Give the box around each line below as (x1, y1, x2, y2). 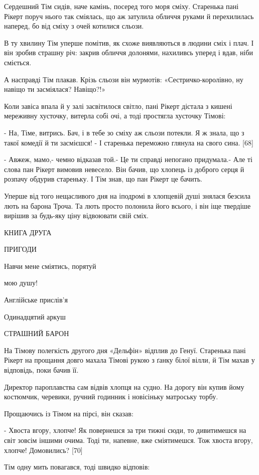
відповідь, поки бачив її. (4, 365, 79, 375)
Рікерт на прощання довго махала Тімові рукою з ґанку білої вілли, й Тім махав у (4, 355, 255, 365)
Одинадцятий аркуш (4, 311, 66, 322)
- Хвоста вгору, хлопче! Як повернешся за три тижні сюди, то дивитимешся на (4, 425, 246, 435)
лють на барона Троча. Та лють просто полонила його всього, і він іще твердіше (4, 200, 251, 211)
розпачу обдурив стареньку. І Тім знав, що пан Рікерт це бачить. (4, 174, 203, 184)
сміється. (4, 57, 32, 67)
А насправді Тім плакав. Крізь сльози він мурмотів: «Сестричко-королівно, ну (4, 74, 243, 84)
